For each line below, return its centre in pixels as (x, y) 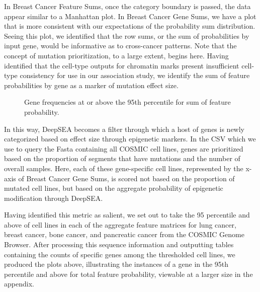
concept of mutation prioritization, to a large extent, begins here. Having (116, 55)
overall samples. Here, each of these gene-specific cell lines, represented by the (124, 168)
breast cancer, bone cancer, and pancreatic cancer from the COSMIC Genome (124, 234)
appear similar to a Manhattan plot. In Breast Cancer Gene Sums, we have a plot (130, 16)
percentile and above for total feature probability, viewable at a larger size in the (128, 274)
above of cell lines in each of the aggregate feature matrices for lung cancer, (120, 224)
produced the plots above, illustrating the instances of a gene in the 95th (116, 264)
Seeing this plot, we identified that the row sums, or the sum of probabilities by (127, 35)
